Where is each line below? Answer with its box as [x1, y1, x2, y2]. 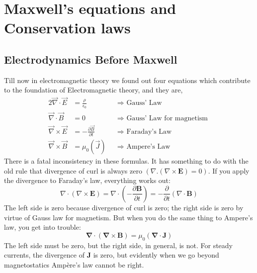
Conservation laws [4, 17, 131, 38]
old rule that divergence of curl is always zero [4, 165, 142, 176]
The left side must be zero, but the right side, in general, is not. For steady [4, 240, 233, 250]
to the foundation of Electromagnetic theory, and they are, [4, 85, 183, 95]
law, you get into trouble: [4, 222, 81, 232]
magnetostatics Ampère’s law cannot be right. [4, 259, 144, 270]
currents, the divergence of [4, 250, 85, 260]
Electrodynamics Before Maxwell [4, 51, 177, 67]
